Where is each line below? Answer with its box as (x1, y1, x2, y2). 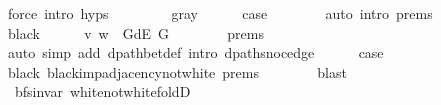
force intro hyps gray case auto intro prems (7, 3, 433, 23)
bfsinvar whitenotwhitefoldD (14, 81, 191, 102)
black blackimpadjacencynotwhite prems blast (7, 61, 347, 82)
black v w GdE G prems (7, 22, 265, 43)
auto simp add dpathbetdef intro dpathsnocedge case (7, 42, 384, 63)
